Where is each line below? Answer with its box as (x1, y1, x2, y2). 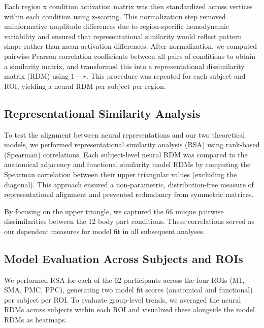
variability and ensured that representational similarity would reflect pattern (4, 30, 242, 41)
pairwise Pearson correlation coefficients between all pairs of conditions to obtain (4, 50, 256, 61)
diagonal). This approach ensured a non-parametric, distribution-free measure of (4, 179, 254, 189)
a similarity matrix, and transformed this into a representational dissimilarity (4, 60, 245, 71)
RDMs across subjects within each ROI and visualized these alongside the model (4, 304, 255, 315)
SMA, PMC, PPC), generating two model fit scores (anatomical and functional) (4, 284, 253, 295)
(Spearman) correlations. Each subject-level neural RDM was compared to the (4, 149, 248, 159)
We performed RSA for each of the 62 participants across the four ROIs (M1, (4, 274, 245, 285)
